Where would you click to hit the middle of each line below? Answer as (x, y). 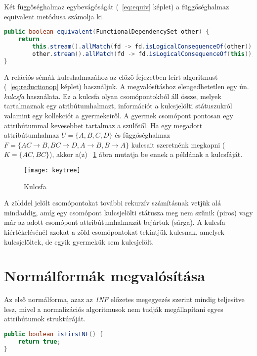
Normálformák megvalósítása (105, 276)
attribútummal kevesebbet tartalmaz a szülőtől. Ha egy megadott (103, 125)
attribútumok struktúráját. (45, 319)
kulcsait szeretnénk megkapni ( (178, 144)
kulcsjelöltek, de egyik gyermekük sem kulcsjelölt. (79, 241)
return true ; (39, 341)
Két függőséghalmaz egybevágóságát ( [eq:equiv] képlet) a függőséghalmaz (117, 6)
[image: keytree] (52, 170)
